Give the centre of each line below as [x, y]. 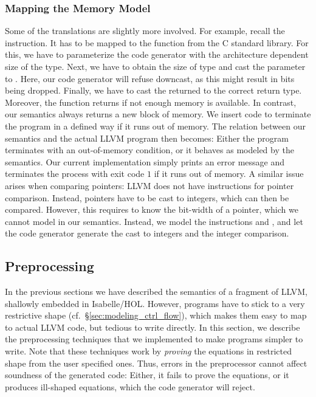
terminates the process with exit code [75, 174]
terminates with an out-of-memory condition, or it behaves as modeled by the [149, 150]
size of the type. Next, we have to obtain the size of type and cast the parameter [155, 66]
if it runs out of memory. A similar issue [229, 174]
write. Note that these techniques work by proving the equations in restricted [149, 351]
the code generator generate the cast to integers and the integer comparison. [147, 233]
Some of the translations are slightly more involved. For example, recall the [145, 31]
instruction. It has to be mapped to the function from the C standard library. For [157, 42]
